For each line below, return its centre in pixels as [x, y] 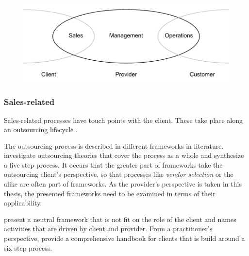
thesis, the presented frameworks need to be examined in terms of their [110, 193]
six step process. [28, 247]
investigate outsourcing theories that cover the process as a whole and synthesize [124, 155]
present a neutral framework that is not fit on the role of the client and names [120, 219]
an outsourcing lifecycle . [41, 129]
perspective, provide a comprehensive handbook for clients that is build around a [124, 238]
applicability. [23, 203]
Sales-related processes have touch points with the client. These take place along [124, 120]
